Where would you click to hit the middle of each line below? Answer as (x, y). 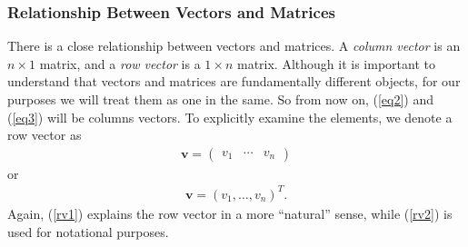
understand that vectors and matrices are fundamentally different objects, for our (234, 81)
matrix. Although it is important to (336, 63)
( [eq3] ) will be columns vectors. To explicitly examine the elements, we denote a (230, 117)
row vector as (45, 135)
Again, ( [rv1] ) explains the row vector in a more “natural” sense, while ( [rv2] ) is (230, 213)
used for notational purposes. (88, 231)
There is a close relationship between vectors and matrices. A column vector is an (234, 46)
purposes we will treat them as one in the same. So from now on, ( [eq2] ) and (221, 99)
